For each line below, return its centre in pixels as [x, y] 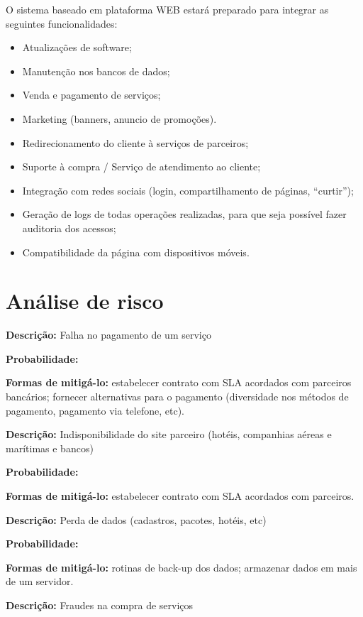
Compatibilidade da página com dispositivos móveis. [136, 252]
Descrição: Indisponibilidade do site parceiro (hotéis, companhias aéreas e [169, 434]
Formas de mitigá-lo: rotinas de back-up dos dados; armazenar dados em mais [181, 567]
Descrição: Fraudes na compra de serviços [100, 605]
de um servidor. [40, 581]
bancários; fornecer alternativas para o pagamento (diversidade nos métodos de [177, 397]
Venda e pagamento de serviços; [91, 95]
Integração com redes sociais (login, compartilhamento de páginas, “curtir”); [188, 190]
